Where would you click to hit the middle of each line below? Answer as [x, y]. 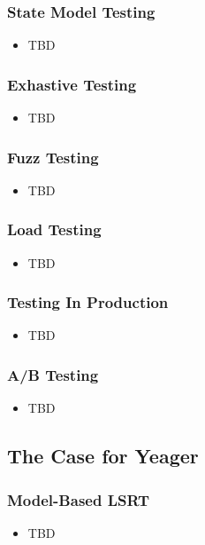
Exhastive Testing [72, 84]
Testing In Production [88, 302]
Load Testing [54, 229]
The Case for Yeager [103, 456]
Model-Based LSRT [79, 499]
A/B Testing [53, 374]
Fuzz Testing [53, 157]
